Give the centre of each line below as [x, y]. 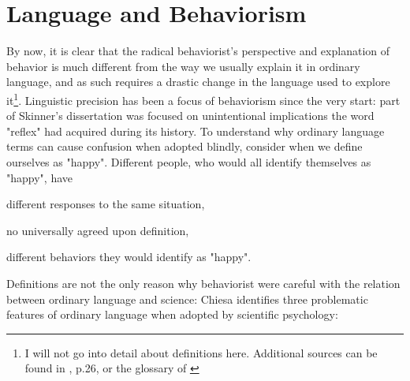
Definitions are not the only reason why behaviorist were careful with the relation [203, 283]
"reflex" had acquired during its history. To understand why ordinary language [196, 131]
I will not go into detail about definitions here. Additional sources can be [201, 352]
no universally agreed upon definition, [98, 230]
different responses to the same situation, [106, 204]
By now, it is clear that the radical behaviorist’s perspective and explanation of [198, 51]
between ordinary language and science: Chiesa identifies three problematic [187, 299]
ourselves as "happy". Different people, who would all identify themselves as [189, 161]
